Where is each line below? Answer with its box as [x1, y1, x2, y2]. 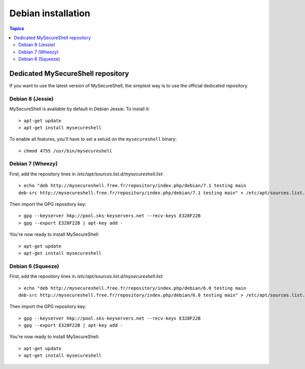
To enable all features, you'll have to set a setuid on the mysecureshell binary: [9, 136, 177, 142]
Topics [9, 25, 24, 32]
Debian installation [9, 8, 90, 19]
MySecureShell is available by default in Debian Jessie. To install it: [9, 106, 150, 112]
